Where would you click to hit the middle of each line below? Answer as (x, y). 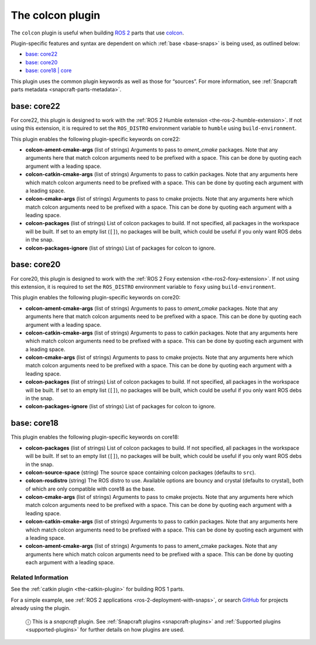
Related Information (39, 577)
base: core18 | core (49, 71)
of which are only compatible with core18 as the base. (90, 489)
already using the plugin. (41, 608)
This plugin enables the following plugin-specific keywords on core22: (96, 139)
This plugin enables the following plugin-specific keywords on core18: (95, 437)
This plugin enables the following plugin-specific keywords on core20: (96, 298)
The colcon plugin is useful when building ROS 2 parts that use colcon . (97, 33)
